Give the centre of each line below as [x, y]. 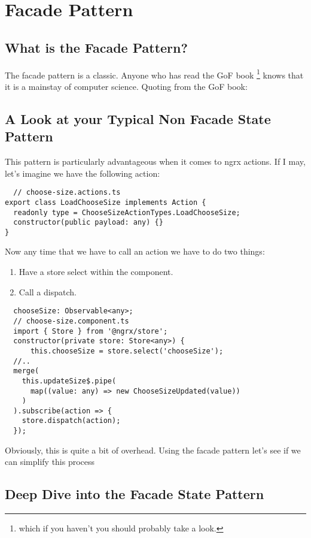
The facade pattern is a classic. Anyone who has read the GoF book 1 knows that [154, 74]
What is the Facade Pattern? [96, 47]
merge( [26, 371]
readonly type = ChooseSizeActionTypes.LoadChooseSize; [127, 212]
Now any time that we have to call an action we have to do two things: [135, 251]
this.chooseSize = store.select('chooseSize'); [127, 351]
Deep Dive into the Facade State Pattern [135, 494]
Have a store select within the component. [96, 272]
